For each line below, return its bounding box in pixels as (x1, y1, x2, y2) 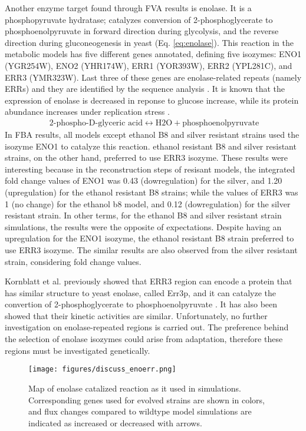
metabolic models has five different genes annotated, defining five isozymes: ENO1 (5, 48, 302, 60)
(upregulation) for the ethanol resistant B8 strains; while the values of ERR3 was (5, 185, 298, 198)
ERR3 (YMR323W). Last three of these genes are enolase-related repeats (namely (5, 71, 302, 83)
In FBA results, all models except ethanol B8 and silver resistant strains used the (5, 128, 300, 140)
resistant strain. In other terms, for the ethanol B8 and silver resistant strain (5, 209, 282, 221)
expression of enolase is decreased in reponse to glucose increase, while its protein (5, 94, 299, 106)
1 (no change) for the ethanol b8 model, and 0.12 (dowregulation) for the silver (5, 197, 291, 210)
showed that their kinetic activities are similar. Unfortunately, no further (5, 309, 268, 321)
